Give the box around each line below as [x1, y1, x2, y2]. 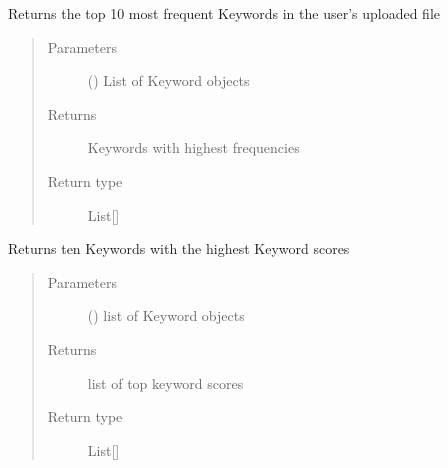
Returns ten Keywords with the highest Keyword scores [8, 238, 350, 259]
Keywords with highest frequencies [87, 137, 300, 158]
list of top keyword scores [87, 372, 244, 393]
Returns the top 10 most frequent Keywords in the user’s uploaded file [8, 3, 441, 23]
